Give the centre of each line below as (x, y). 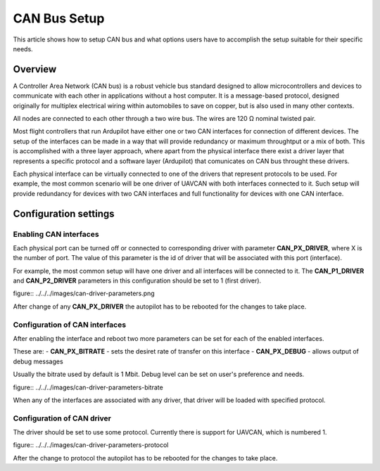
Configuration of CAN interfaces (70, 325)
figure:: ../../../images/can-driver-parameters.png (84, 293)
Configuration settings (64, 213)
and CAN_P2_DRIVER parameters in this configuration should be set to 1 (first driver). (137, 280)
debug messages (38, 361)
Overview (35, 69)
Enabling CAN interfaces (56, 234)
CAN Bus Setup (59, 18)
